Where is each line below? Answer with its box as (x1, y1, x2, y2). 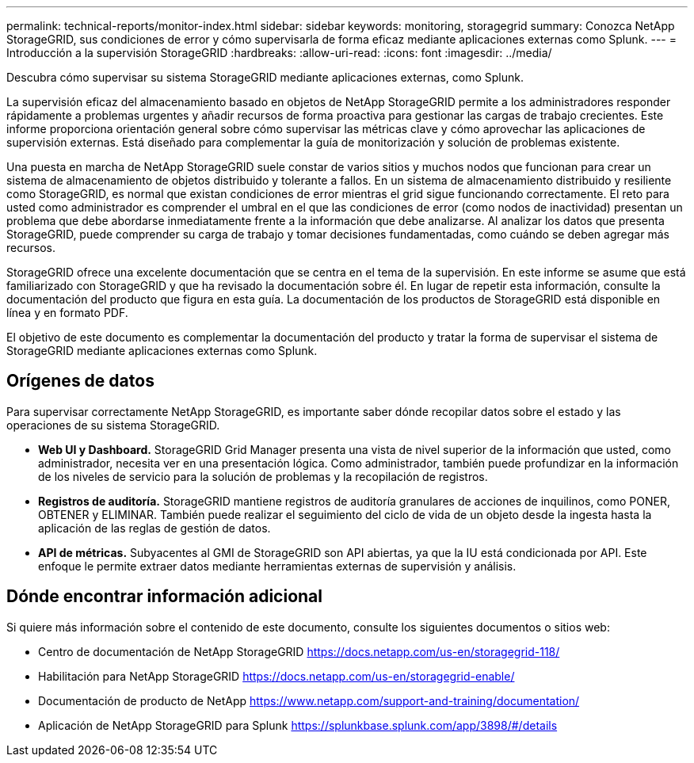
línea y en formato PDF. (6, 306, 128, 319)
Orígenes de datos (6, 371, 154, 391)
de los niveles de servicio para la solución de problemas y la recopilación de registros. (38, 469, 488, 483)
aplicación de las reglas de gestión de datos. (38, 521, 271, 535)
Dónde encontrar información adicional (6, 586, 322, 607)
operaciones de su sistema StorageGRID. (6, 418, 220, 432)
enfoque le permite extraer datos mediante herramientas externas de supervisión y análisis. (38, 559, 517, 573)
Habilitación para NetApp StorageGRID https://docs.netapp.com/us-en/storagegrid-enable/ (38, 669, 515, 683)
